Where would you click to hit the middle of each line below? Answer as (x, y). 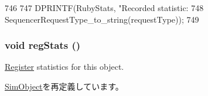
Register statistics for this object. (64, 67)
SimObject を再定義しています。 (64, 86)
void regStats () (43, 45)
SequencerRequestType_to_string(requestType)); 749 (102, 19)
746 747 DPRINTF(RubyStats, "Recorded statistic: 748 (104, 8)
